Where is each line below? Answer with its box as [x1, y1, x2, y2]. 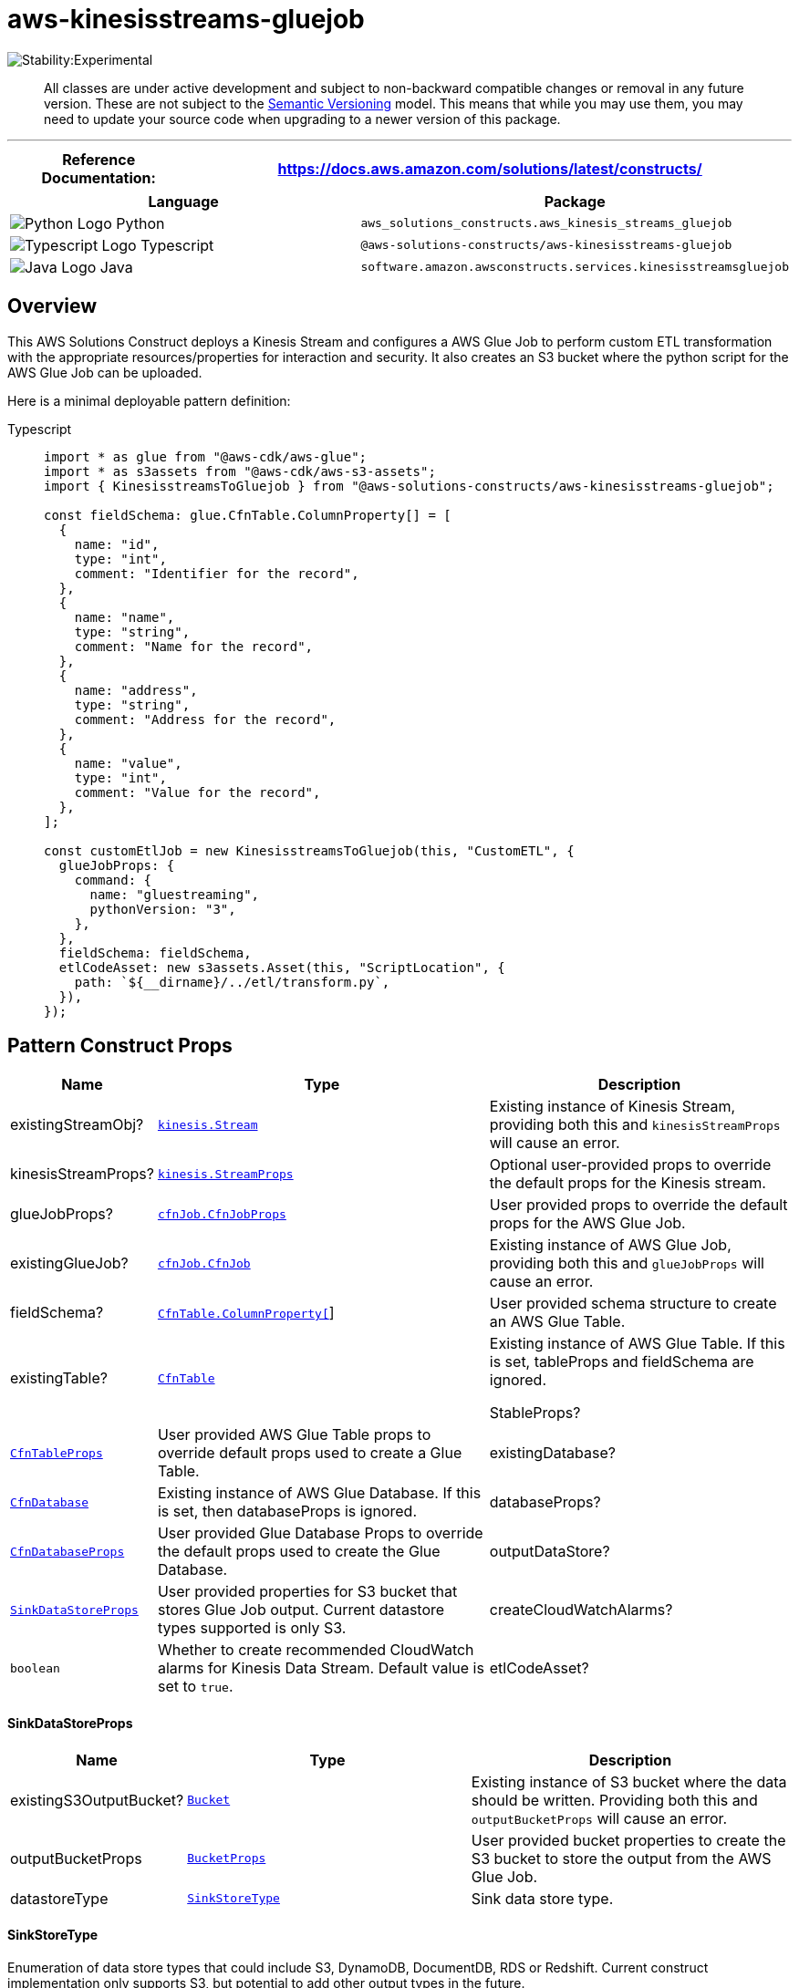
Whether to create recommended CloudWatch [157, 1641, 474, 1660]
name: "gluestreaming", [89, 886, 260, 902]
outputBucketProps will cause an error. [471, 1808, 728, 1828]
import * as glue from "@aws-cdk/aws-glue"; [44, 449, 368, 464]
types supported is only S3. [157, 1619, 347, 1638]
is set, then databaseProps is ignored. [157, 1502, 417, 1521]
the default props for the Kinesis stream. [489, 1174, 766, 1193]
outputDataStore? [489, 1542, 610, 1561]
